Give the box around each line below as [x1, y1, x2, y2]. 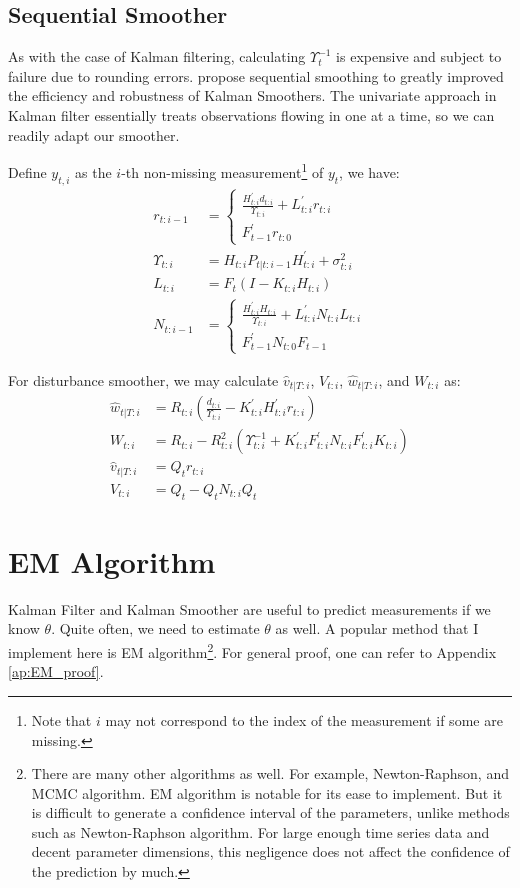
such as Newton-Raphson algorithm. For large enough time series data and [31, 821, 490, 842]
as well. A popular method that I [275, 618, 479, 639]
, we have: [339, 161, 400, 182]
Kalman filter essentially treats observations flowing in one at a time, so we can [8, 104, 495, 125]
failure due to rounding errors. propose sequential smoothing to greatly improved [8, 65, 504, 86]
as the [75, 161, 112, 182]
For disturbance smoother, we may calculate [8, 369, 279, 390]
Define [8, 161, 47, 182]
